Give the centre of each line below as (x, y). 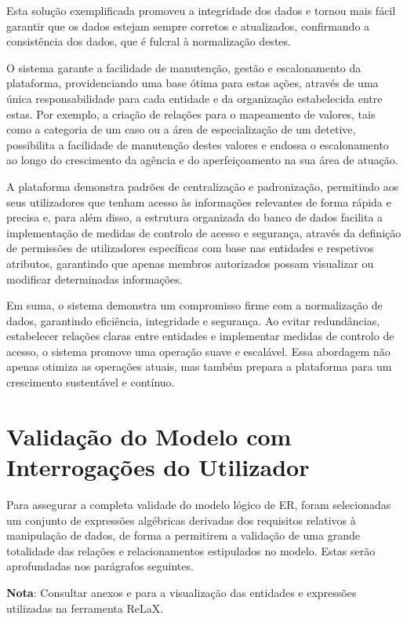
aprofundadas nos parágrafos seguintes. (100, 566)
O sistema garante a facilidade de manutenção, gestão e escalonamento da (184, 67)
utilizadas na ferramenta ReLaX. (85, 608)
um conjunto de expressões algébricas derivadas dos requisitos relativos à (181, 520)
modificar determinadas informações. (94, 278)
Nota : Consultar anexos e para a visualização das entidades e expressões (182, 592)
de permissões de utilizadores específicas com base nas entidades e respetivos (190, 248)
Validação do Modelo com (149, 436)
